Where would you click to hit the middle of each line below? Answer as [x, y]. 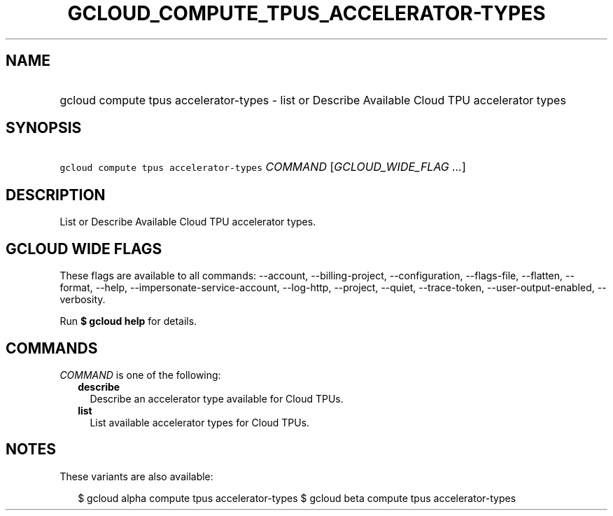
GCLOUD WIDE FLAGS [84, 249]
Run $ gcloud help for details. [128, 321]
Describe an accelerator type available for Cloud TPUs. [217, 398]
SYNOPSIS [44, 128]
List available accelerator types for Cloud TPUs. [200, 422]
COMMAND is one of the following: [140, 375]
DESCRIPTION [56, 195]
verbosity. [83, 300]
